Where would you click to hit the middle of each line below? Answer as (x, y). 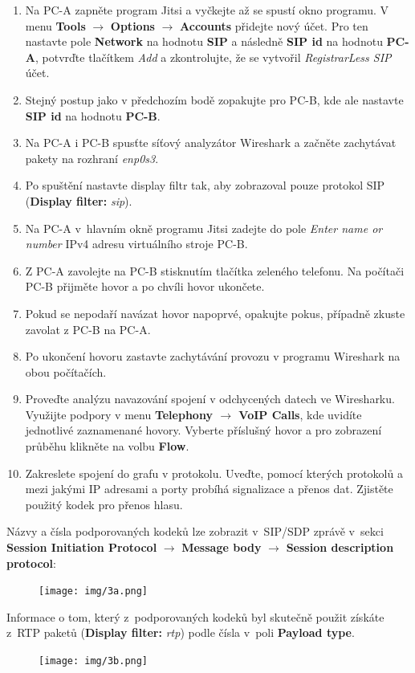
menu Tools (55, 25)
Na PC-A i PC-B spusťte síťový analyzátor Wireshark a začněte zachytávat (211, 143)
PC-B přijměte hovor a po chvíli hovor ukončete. (145, 286)
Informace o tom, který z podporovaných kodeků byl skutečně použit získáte (195, 616)
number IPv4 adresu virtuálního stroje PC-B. (136, 244)
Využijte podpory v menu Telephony (119, 414)
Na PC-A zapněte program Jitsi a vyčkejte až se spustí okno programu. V (207, 10)
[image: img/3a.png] (94, 591)
